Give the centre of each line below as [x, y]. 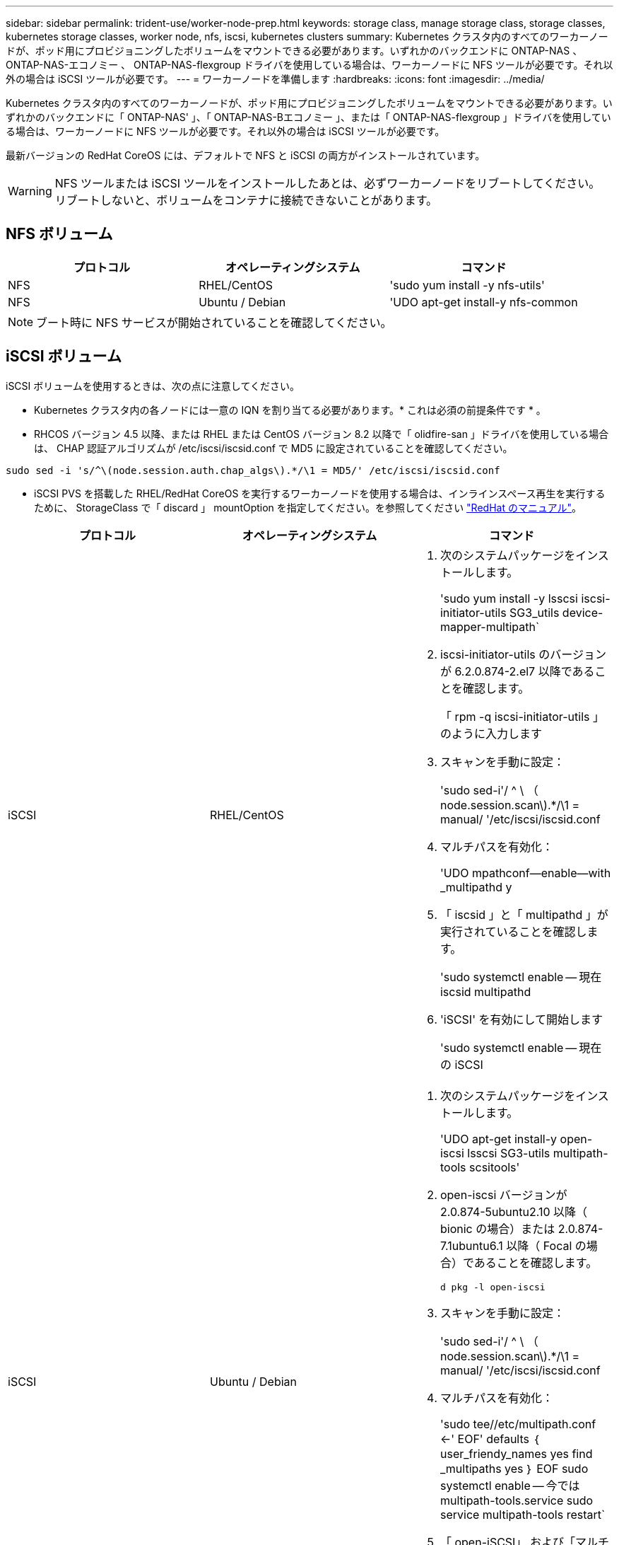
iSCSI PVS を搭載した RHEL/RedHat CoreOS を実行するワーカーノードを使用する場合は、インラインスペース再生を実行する [320, 493]
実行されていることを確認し [513, 931]
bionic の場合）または [497, 1228]
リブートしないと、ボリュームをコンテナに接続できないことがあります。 [246, 200]
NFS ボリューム [59, 234]
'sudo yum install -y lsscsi [509, 598]
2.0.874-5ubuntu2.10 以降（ [514, 1211]
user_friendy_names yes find [516, 1453]
